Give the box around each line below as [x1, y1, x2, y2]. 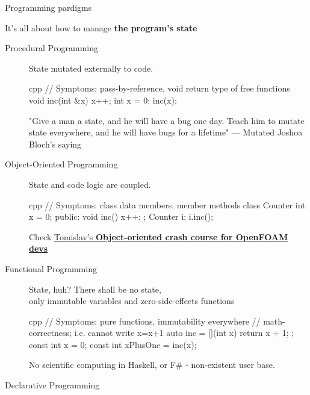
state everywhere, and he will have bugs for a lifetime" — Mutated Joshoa [29, 126, 303, 138]
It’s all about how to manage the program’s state [5, 21, 197, 34]
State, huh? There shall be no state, [29, 282, 161, 295]
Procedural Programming [5, 42, 98, 54]
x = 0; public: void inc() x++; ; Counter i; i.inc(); [29, 210, 214, 223]
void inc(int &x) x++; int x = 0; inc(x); [29, 93, 177, 106]
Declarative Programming [5, 379, 100, 391]
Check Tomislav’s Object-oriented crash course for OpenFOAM [29, 230, 288, 243]
